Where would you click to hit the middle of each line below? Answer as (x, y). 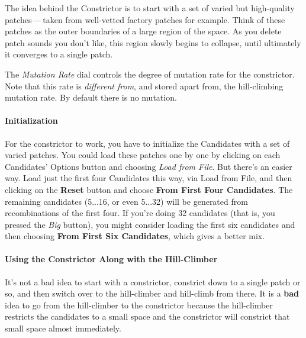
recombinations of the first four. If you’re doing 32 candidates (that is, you (140, 213)
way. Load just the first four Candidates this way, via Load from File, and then (149, 178)
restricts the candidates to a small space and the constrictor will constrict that (147, 316)
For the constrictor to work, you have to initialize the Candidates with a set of (147, 143)
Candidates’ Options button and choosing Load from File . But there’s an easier (149, 166)
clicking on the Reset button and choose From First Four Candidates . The (149, 189)
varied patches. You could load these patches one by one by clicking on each (143, 155)
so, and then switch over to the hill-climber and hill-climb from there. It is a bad (152, 293)
